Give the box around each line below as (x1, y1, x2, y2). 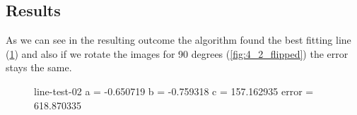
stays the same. (6, 60, 72, 75)
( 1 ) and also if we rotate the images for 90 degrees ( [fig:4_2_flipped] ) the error (6, 46, 349, 61)
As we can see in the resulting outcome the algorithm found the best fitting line (6, 32, 351, 47)
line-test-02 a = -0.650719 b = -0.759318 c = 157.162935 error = (34, 83, 314, 98)
